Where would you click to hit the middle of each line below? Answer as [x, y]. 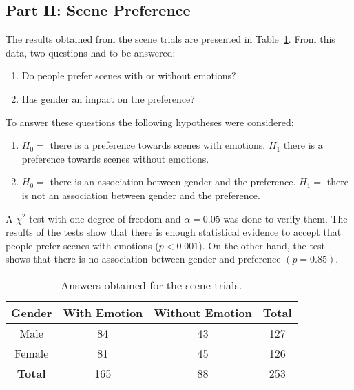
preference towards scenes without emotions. [115, 158]
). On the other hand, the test [262, 245]
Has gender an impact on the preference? [108, 98]
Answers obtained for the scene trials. [152, 285]
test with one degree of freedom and [105, 218]
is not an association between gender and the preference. [141, 195]
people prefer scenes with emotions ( [82, 245]
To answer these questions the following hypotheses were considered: [150, 122]
